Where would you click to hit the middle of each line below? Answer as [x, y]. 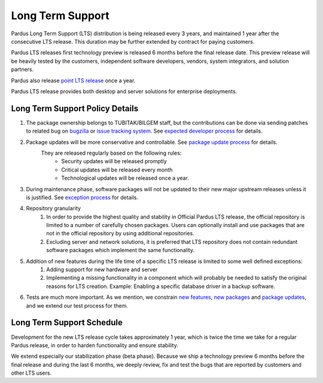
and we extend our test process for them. [77, 305]
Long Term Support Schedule [67, 323]
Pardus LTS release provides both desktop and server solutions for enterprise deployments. [124, 91]
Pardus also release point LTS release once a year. [73, 80]
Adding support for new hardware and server [102, 269]
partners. [22, 69]
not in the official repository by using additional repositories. [120, 234]
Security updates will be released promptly [114, 161]
